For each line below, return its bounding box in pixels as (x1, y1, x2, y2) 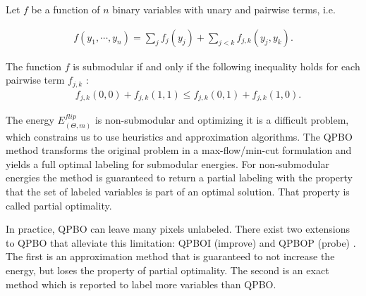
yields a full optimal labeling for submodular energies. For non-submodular (6, 156, 329, 171)
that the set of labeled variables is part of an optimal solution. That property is (6, 184, 350, 198)
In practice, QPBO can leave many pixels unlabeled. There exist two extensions (6, 221, 350, 236)
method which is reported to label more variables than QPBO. (6, 276, 276, 291)
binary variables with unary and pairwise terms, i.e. (112, 2, 336, 16)
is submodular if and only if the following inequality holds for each (73, 58, 360, 73)
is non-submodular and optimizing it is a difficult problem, (94, 112, 349, 127)
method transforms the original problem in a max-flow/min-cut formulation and (6, 143, 352, 157)
